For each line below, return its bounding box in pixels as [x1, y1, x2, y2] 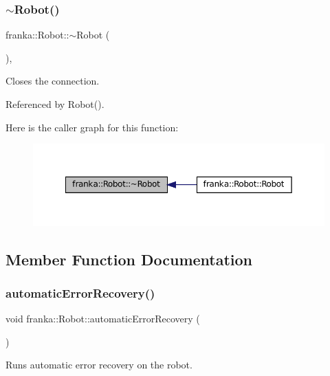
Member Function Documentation [5, 248, 253, 269]
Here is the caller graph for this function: [5, 120, 179, 134]
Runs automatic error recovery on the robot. [5, 357, 192, 372]
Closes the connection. [5, 74, 100, 88]
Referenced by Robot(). [5, 97, 104, 111]
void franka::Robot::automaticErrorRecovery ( [5, 311, 200, 326]
